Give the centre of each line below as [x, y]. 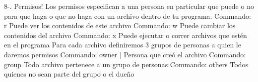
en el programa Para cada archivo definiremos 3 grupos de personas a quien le [123, 45]
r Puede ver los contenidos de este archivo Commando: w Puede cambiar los [120, 25]
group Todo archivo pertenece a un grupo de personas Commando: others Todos [126, 64]
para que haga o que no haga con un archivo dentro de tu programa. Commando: [128, 16]
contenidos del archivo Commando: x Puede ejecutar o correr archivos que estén [126, 35]
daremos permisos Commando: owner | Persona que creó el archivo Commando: [125, 54]
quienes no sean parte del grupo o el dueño [69, 74]
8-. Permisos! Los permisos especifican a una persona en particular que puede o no [129, 6]
